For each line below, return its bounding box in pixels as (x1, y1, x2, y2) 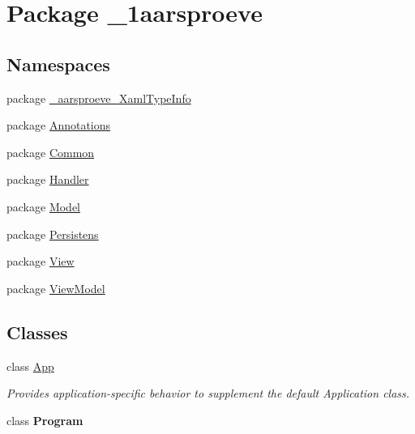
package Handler (6, 171, 89, 188)
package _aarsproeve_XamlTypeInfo (6, 89, 191, 106)
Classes (6, 319, 68, 344)
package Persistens (6, 225, 99, 242)
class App (6, 357, 54, 374)
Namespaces (6, 51, 110, 76)
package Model (6, 198, 81, 215)
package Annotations (6, 117, 111, 134)
